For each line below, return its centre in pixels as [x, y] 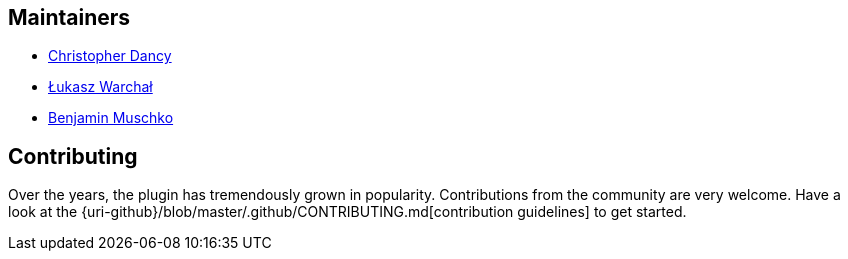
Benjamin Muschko [111, 118]
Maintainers [69, 17]
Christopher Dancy [110, 56]
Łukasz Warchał [100, 87]
